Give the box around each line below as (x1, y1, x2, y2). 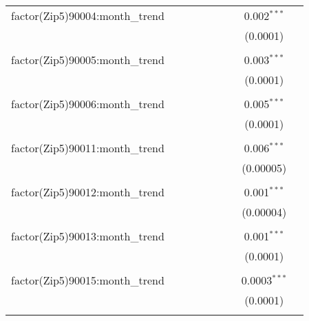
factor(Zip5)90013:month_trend (11, 228, 164, 244)
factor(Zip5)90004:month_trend (11, 8, 164, 23)
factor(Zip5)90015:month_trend (11, 272, 164, 288)
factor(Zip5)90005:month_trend (11, 52, 164, 68)
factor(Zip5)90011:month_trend (11, 140, 164, 156)
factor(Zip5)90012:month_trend (11, 184, 164, 200)
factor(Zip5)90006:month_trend (11, 96, 164, 112)
